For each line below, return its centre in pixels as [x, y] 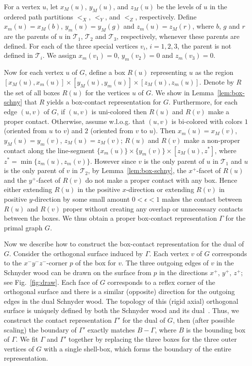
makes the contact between [202, 199]
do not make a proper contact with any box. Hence [161, 180]
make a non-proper [212, 140]
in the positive [99, 189]
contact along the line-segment [49, 150]
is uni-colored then [119, 111]
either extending [28, 189]
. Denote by [217, 81]
